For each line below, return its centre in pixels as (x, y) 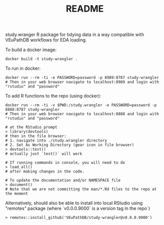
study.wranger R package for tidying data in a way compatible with (75, 35)
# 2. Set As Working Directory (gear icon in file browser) (70, 145)
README (85, 9)
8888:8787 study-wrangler (32, 110)
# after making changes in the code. (45, 172)
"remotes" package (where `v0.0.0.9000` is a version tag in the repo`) (78, 208)
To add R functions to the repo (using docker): (53, 96)
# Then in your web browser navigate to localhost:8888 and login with (82, 114)
